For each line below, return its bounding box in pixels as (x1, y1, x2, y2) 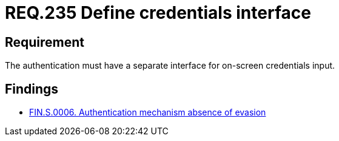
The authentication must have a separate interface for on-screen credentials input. (5, 60, 335, 71)
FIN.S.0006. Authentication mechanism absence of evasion (29, 107, 266, 118)
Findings (5, 81, 59, 97)
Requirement (5, 34, 85, 50)
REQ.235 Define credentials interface (5, 2, 311, 23)
